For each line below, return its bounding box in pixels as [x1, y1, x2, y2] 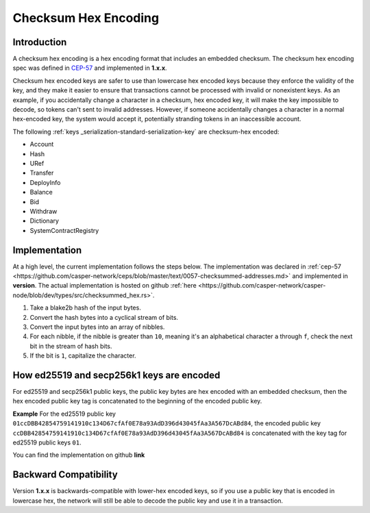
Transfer [29, 168, 54, 177]
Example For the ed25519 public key [12, 410, 116, 418]
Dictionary [29, 216, 60, 225]
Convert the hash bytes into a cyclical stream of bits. [29, 313, 178, 321]
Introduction [12, 36, 67, 48]
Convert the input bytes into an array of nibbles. [29, 323, 165, 331]
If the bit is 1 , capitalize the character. [29, 351, 136, 360]
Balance [29, 188, 53, 197]
